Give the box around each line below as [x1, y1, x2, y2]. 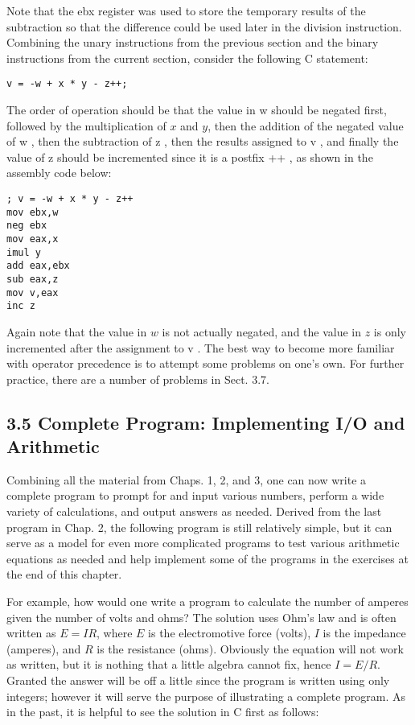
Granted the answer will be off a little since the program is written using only [6, 672, 390, 688]
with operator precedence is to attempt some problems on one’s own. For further [6, 355, 405, 372]
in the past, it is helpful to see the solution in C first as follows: [6, 703, 319, 720]
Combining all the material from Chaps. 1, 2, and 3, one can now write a [6, 471, 367, 488]
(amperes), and [6, 640, 81, 657]
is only [373, 323, 407, 340]
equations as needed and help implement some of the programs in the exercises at [6, 550, 409, 566]
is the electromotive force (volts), [148, 624, 311, 641]
